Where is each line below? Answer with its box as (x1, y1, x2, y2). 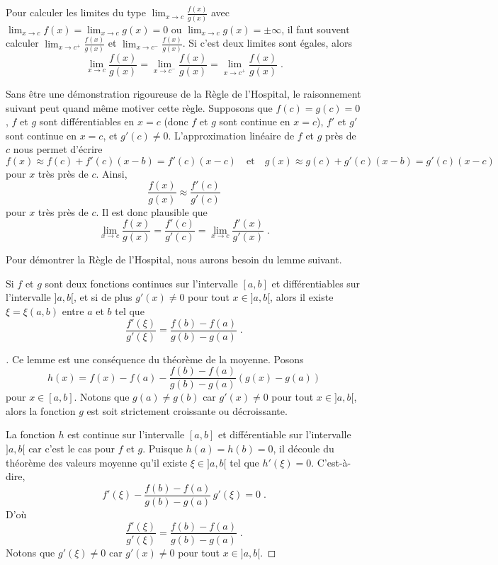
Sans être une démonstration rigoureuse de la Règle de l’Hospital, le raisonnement (6, 86, 361, 101)
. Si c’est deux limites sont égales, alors (182, 35, 352, 50)
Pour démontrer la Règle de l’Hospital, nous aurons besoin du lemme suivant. (6, 252, 342, 267)
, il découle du (273, 441, 334, 456)
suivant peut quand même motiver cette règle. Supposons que (6, 100, 273, 115)
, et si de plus (73, 290, 132, 304)
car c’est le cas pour (28, 441, 115, 456)
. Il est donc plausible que (96, 204, 208, 219)
